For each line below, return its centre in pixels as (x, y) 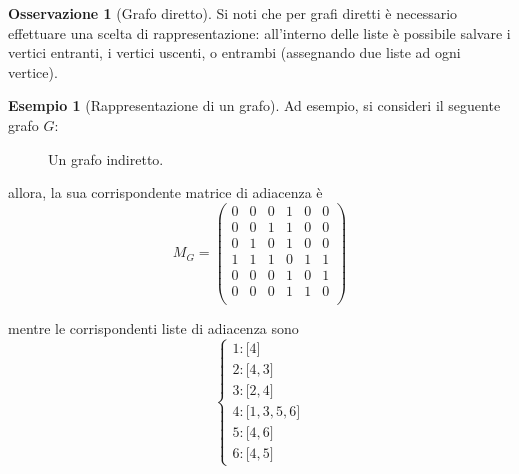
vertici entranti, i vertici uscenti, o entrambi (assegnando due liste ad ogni (234, 52)
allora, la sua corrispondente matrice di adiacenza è (165, 192)
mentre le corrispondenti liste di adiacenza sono (153, 328)
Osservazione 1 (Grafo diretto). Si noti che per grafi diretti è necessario (233, 13)
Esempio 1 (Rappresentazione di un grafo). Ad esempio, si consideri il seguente (254, 105)
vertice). (33, 71)
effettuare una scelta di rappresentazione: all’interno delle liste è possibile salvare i (259, 32)
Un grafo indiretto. (106, 158)
